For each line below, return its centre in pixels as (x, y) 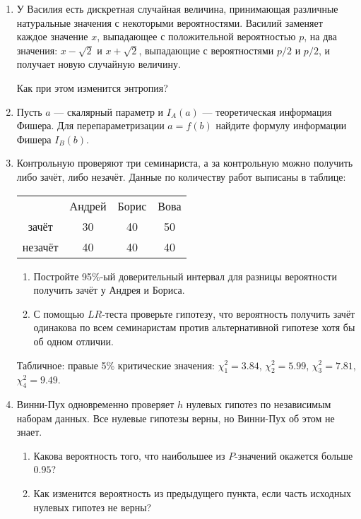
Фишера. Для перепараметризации (90, 125)
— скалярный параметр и (109, 111)
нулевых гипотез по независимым (259, 404)
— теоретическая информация (267, 111)
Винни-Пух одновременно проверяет (95, 404)
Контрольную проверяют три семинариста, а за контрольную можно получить (185, 163)
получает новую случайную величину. (99, 64)
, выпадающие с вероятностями (206, 50)
